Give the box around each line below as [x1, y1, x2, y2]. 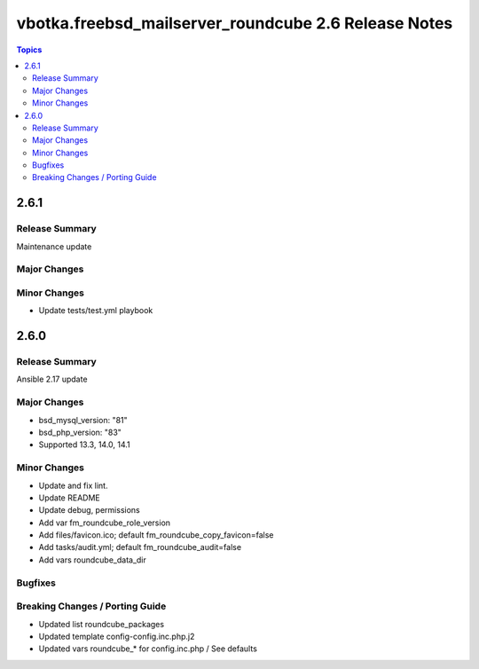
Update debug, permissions [38, 505, 141, 516]
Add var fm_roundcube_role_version [38, 517, 171, 528]
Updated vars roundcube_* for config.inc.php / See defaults [38, 643, 257, 654]
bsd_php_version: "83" [38, 427, 122, 437]
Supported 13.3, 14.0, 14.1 [38, 439, 130, 450]
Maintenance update [16, 240, 92, 252]
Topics [16, 44, 43, 55]
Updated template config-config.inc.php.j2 [38, 631, 195, 641]
